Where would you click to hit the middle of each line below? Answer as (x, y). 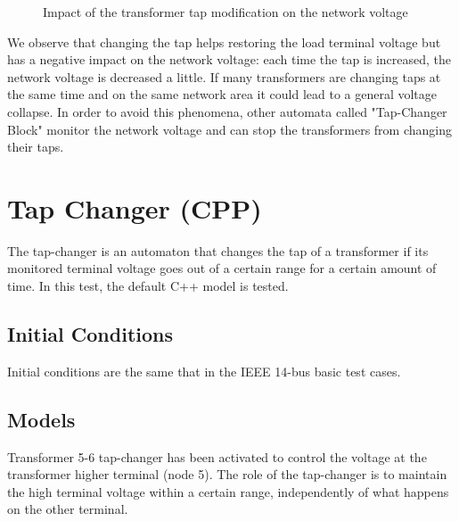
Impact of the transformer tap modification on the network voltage (225, 12)
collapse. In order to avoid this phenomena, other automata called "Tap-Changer (227, 111)
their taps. (36, 147)
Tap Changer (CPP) (135, 207)
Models (41, 419)
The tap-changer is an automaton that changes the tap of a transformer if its (218, 250)
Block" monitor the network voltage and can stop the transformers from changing (229, 129)
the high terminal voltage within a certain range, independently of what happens (228, 491)
